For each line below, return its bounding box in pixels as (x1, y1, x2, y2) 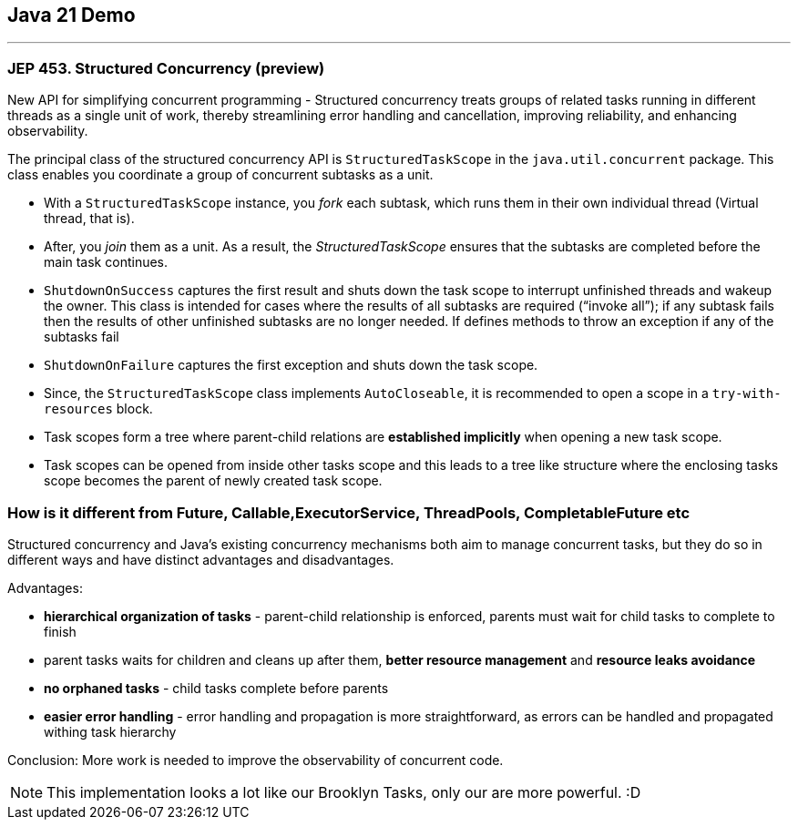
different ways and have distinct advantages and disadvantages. (7, 551, 394, 567)
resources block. (44, 401, 153, 417)
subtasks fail (44, 329, 119, 345)
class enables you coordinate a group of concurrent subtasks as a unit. (7, 167, 434, 183)
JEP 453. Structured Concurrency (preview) (7, 58, 325, 77)
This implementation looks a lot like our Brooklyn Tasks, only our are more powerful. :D (46, 782, 641, 801)
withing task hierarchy (44, 723, 177, 740)
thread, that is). (44, 210, 135, 227)
